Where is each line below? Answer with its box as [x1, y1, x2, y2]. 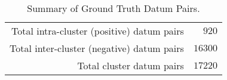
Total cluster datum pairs [77, 59, 184, 72]
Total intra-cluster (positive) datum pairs [11, 24, 184, 38]
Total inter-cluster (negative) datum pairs [10, 41, 184, 55]
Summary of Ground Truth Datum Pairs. [27, 1, 200, 15]
